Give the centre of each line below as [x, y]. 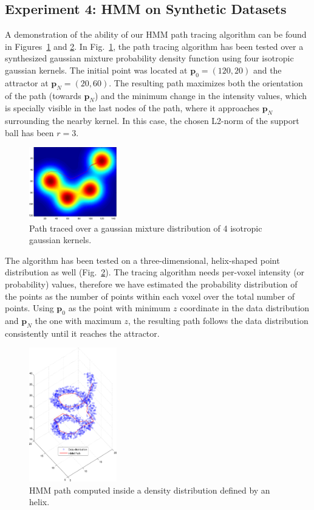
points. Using [29, 308]
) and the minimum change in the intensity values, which [201, 95]
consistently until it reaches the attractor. [82, 333]
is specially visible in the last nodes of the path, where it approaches [132, 108]
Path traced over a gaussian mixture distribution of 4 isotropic [146, 228]
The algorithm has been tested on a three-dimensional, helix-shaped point [142, 260]
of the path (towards [43, 95]
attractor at [27, 82]
